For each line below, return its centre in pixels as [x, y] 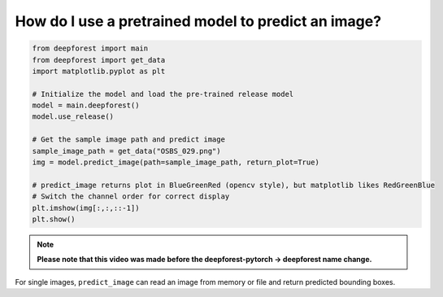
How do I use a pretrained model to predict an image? [198, 21]
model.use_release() [73, 117]
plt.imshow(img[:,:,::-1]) [86, 208]
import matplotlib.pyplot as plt [99, 71]
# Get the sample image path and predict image [128, 140]
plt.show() [54, 219]
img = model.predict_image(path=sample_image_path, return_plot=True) [176, 162]
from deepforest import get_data [99, 60]
